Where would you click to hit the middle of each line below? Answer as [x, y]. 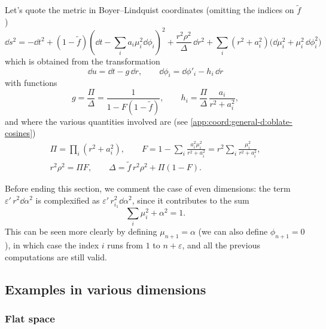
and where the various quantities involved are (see [96, 121]
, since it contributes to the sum [191, 200]
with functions [31, 83]
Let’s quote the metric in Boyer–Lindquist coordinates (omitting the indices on [150, 10]
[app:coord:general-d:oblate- [241, 121]
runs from [125, 245]
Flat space [30, 319]
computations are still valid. [56, 256]
